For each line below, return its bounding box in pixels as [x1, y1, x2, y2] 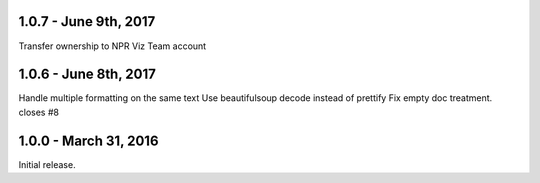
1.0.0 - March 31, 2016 [18, 132, 159, 149]
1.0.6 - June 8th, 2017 [18, 66, 157, 83]
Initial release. [18, 158, 76, 170]
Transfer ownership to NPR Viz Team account [18, 40, 207, 52]
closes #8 [18, 106, 60, 118]
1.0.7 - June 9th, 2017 [18, 13, 156, 30]
